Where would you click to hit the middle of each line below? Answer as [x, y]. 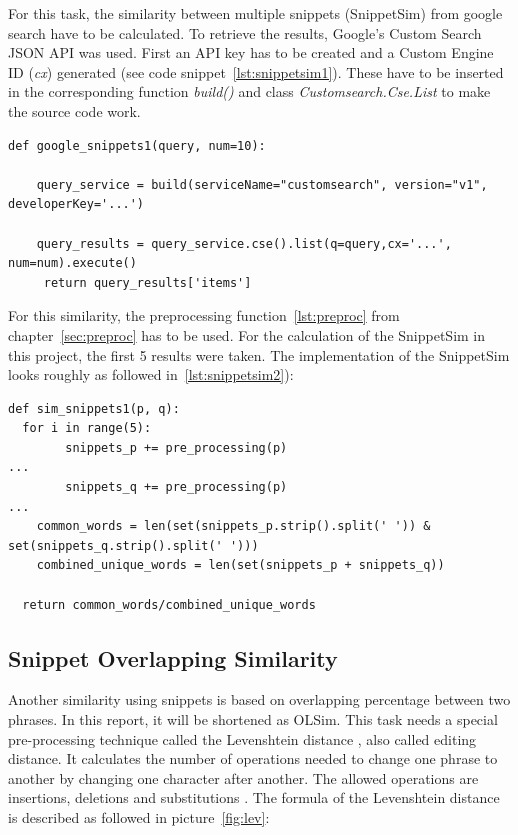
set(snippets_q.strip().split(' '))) [133, 545]
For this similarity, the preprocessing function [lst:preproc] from [204, 315]
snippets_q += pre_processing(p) [176, 487]
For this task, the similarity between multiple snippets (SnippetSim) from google [255, 13]
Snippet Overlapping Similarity [173, 657]
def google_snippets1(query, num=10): [137, 145]
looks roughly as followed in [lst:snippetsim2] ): [151, 374]
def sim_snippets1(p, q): [94, 408]
